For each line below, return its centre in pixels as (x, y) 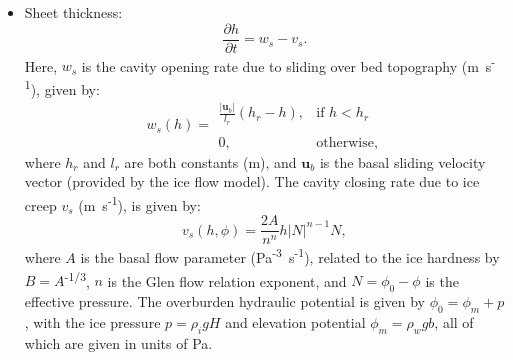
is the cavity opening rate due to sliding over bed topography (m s (286, 65)
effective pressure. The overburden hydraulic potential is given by (224, 301)
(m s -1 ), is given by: (139, 203)
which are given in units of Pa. (118, 342)
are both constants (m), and (210, 161)
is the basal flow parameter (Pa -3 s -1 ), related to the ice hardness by (290, 255)
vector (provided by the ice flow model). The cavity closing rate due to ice (252, 181)
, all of (454, 321)
